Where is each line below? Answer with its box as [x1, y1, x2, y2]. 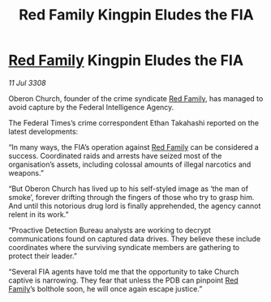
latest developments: [8, 126, 79, 136]
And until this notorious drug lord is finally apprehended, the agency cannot [8, 201, 261, 211]
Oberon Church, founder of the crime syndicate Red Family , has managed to [8, 93, 264, 103]
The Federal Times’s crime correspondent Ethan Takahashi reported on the [8, 117, 260, 127]
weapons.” [8, 168, 45, 177]
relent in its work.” [8, 209, 69, 219]
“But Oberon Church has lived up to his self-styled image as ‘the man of [8, 184, 249, 194]
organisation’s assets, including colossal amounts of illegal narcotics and [8, 160, 252, 169]
